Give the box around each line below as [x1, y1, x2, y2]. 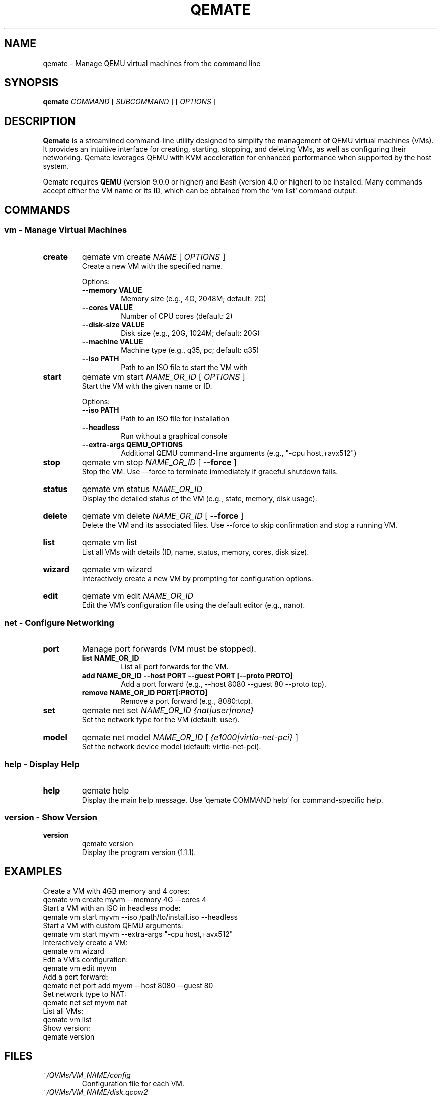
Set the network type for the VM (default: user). [82, 715, 240, 724]
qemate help [82, 785, 129, 796]
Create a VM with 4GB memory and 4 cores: [43, 886, 190, 895]
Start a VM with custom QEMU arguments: [43, 921, 183, 930]
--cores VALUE [82, 302, 133, 312]
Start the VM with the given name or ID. [82, 381, 212, 390]
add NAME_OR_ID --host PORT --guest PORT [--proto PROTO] [82, 671, 293, 680]
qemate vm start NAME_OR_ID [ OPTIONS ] [82, 371, 245, 382]
